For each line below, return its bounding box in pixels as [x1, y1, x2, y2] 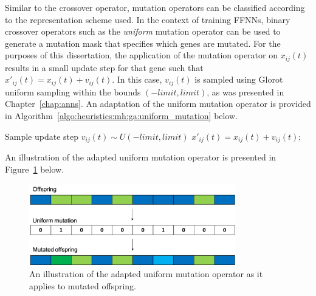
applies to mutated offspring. [29, 279, 136, 292]
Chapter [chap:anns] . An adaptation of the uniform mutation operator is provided [5, 97, 311, 110]
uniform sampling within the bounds [5, 85, 141, 98]
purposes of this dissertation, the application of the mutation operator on [5, 49, 278, 61]
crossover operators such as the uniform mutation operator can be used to [5, 25, 281, 38]
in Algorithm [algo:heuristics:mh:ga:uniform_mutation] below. [5, 109, 238, 122]
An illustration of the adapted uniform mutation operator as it [29, 267, 263, 280]
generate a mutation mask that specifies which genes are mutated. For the [5, 36, 281, 49]
